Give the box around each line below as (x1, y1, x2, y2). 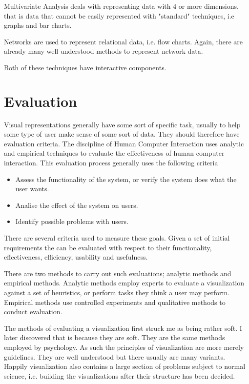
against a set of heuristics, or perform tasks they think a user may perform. (4, 287, 230, 297)
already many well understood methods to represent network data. (4, 46, 203, 56)
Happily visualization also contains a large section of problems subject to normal (4, 361, 246, 371)
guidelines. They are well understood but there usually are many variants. (4, 351, 225, 362)
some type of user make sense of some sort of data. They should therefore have (4, 129, 240, 139)
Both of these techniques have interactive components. (4, 62, 166, 72)
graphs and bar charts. (4, 20, 72, 30)
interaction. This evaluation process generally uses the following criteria (4, 158, 218, 168)
